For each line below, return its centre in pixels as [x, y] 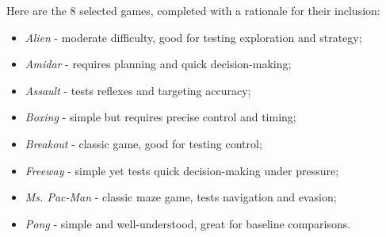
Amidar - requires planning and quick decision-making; [158, 64]
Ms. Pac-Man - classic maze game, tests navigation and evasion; [181, 197]
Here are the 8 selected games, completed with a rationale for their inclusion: [193, 10]
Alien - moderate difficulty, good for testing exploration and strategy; [193, 37]
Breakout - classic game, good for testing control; [143, 143]
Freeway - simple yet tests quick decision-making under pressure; [182, 170]
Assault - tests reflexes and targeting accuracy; [138, 90]
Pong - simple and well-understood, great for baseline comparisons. [188, 223]
